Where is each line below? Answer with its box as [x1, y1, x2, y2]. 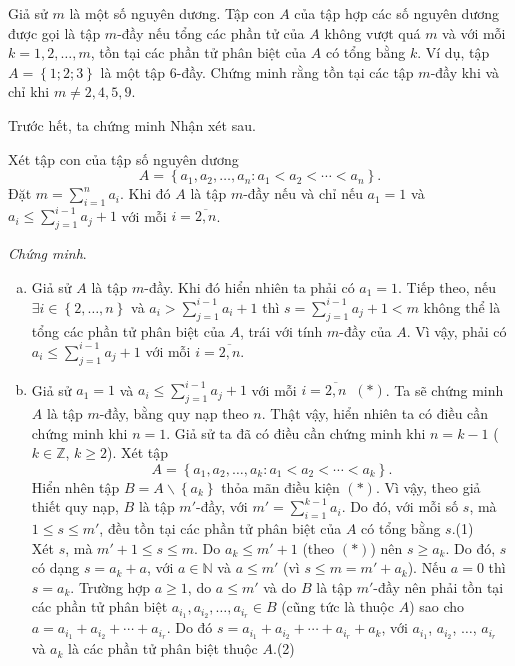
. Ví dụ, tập [417, 42, 490, 63]
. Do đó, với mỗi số [341, 496, 459, 517]
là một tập [100, 61, 166, 82]
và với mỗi [442, 22, 506, 43]
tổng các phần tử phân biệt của [31, 320, 225, 341]
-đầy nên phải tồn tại [373, 576, 504, 597]
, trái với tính [239, 320, 323, 341]
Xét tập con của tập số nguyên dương [8, 148, 239, 169]
